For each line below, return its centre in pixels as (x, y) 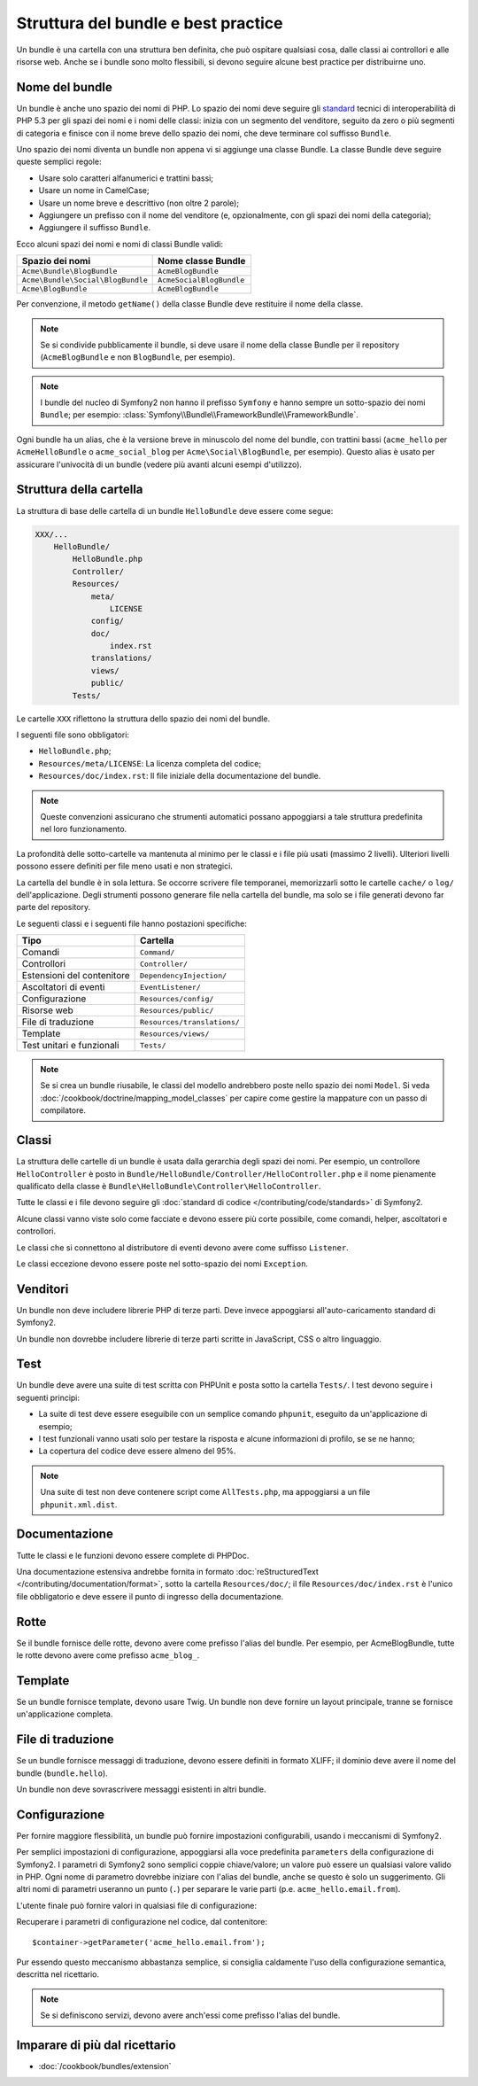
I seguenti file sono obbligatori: (73, 735)
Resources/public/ (177, 1010)
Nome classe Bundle (202, 261)
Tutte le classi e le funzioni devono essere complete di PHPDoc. (133, 1555)
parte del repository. (54, 907)
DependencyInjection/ (184, 975)
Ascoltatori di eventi (63, 987)
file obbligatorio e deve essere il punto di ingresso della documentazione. (150, 1596)
